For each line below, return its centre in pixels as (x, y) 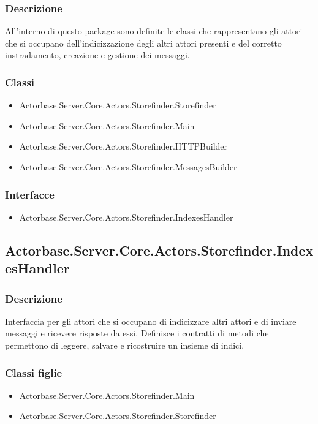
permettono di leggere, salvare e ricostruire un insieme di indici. (125, 345)
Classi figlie (34, 372)
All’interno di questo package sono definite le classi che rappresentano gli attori (154, 31)
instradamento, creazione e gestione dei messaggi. (97, 55)
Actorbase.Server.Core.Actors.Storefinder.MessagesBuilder (128, 167)
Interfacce (30, 194)
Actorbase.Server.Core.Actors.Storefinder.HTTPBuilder (123, 146)
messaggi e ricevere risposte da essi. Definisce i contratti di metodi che (137, 333)
